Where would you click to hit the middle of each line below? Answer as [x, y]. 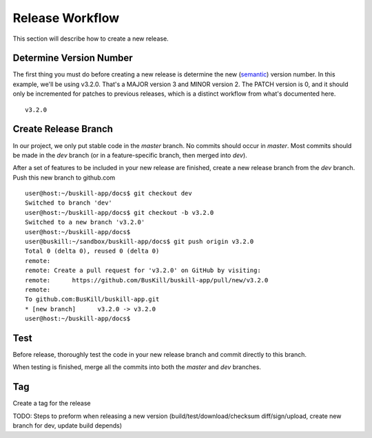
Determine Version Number [73, 58]
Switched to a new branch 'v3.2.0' [85, 222]
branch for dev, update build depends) [68, 426]
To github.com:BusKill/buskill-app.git [92, 299]
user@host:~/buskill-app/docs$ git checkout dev [108, 194]
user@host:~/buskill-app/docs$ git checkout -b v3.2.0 [120, 212]
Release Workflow [66, 18]
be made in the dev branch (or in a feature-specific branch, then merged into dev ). [130, 155]
